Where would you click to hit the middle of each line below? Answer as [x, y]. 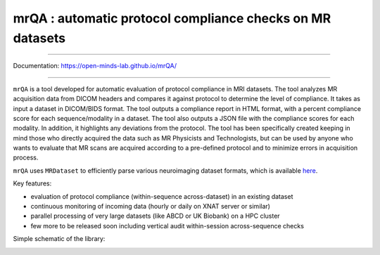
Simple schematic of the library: [59, 239]
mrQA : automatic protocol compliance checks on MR [172, 18]
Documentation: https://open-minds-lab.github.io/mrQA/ [95, 66]
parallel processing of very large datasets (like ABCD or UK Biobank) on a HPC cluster [156, 216]
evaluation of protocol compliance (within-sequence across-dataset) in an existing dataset [162, 196]
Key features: [32, 183]
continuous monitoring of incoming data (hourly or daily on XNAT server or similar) [151, 207]
